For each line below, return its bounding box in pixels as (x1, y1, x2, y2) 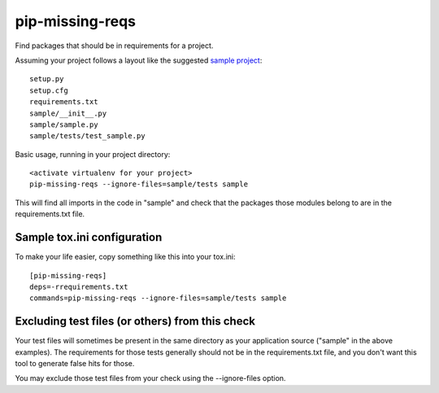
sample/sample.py (29, 120, 98, 129)
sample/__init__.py (29, 108, 107, 118)
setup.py (29, 74, 64, 84)
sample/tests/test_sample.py (29, 131, 146, 141)
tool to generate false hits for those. (15, 359, 135, 368)
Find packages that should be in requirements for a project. (15, 41, 214, 50)
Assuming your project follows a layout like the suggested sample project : (15, 55, 263, 65)
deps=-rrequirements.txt (29, 282, 128, 291)
